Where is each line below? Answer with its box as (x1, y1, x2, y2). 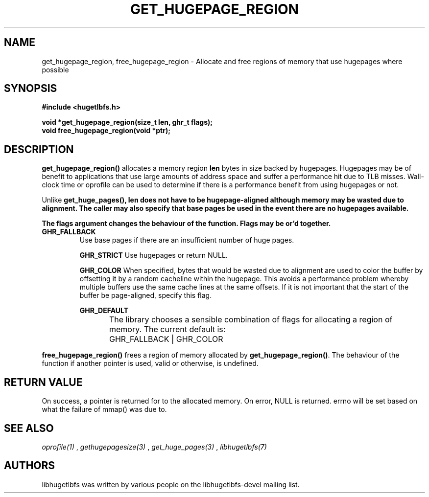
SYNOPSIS (4, 82, 57, 95)
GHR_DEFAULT (79, 306, 129, 315)
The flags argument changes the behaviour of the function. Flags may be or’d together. (42, 219, 331, 228)
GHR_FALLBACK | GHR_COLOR (109, 334, 223, 344)
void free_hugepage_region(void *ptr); (42, 126, 170, 135)
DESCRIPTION (4, 143, 74, 156)
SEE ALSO (4, 422, 54, 434)
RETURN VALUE (4, 376, 83, 388)
